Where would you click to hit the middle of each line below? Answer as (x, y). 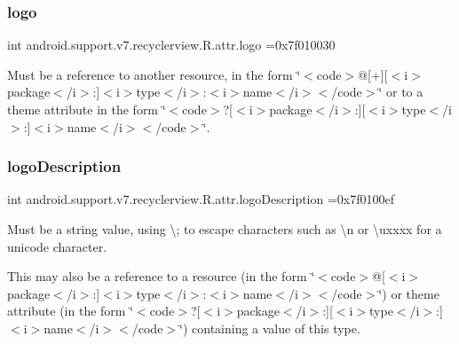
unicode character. (57, 246)
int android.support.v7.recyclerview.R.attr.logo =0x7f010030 (171, 45)
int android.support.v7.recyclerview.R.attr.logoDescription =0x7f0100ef (201, 199)
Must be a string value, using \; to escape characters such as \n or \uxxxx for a (225, 229)
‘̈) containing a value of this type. (270, 328)
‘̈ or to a (401, 92)
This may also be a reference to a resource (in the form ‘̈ (161, 276)
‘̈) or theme (409, 293)
